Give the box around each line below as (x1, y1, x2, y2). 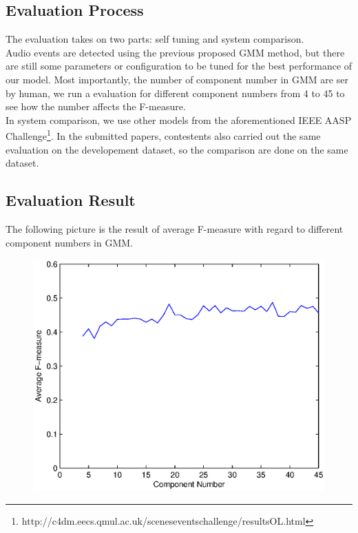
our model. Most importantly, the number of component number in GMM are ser (6, 72, 348, 86)
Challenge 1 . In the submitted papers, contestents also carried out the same (6, 127, 321, 143)
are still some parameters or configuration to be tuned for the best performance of (6, 59, 352, 73)
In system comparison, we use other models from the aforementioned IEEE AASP (6, 112, 352, 127)
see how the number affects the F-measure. (6, 99, 186, 114)
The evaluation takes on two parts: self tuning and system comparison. (6, 32, 304, 46)
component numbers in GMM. (6, 235, 133, 249)
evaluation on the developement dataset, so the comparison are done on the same (6, 142, 348, 156)
